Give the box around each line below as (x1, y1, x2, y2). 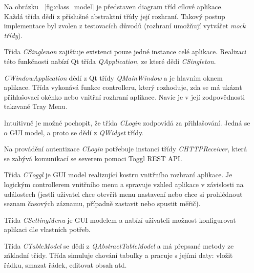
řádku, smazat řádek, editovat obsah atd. (4, 260, 127, 270)
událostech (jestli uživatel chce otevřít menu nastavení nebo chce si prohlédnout (4, 189, 243, 199)
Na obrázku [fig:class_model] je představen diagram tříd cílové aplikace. (4, 1, 223, 11)
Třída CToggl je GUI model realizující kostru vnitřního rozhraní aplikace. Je (4, 169, 233, 180)
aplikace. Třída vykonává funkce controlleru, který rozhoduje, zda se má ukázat (4, 82, 242, 92)
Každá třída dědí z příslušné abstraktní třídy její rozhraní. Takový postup (4, 11, 225, 21)
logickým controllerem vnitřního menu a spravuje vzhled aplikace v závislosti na (4, 179, 244, 189)
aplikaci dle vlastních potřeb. (4, 224, 91, 234)
